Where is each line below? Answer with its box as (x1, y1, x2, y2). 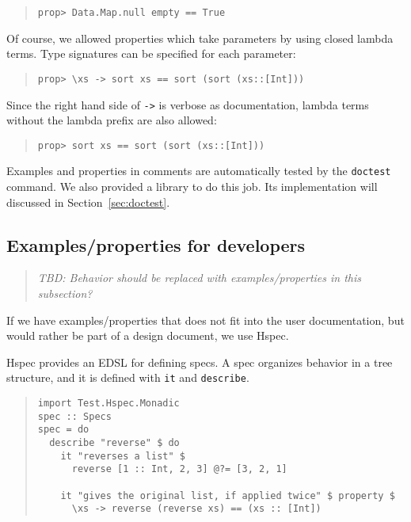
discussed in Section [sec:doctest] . (6, 193, 170, 210)
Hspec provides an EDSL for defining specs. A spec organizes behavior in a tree (6, 353, 393, 370)
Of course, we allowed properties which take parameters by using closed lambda (6, 29, 394, 46)
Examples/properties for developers (6, 232, 306, 257)
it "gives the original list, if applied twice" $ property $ (60, 490, 395, 501)
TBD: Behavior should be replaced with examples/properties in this (37, 269, 362, 286)
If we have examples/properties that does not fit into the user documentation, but (6, 311, 405, 328)
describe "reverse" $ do (49, 437, 180, 449)
